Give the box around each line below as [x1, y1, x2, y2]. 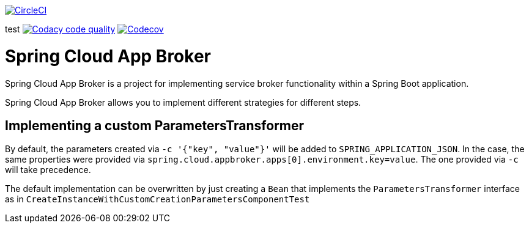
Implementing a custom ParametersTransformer [5, 117, 305, 133]
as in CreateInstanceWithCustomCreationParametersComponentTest [5, 194, 310, 205]
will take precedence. [5, 164, 91, 175]
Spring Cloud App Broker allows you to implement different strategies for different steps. [5, 97, 361, 108]
